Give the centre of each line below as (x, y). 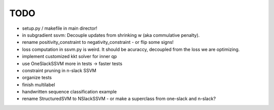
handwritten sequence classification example (69, 92)
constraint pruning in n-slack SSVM (59, 70)
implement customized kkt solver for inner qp (70, 57)
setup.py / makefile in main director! (60, 28)
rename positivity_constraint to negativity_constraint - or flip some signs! (98, 42)
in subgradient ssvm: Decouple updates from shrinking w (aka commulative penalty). (111, 35)
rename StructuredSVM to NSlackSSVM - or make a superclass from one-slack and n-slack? (119, 99)
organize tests (37, 78)
